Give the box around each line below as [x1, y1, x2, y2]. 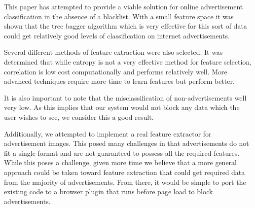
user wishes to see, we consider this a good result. [4, 111, 154, 122]
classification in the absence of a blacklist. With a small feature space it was [4, 11, 234, 21]
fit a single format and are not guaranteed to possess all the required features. [4, 147, 240, 158]
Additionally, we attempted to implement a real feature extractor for [4, 128, 212, 139]
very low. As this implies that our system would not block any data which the [4, 102, 240, 112]
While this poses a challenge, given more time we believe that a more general [4, 157, 237, 168]
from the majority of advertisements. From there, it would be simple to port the [4, 176, 246, 187]
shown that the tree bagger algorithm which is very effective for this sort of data [4, 21, 247, 31]
